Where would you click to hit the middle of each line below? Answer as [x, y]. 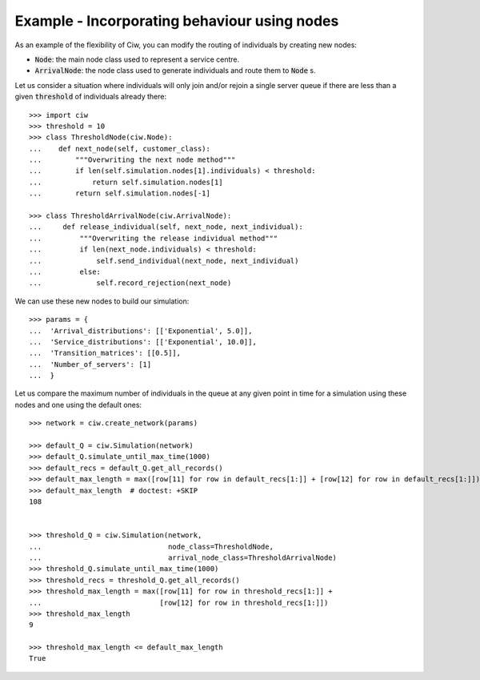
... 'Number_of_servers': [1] [90, 364]
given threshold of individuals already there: [91, 97]
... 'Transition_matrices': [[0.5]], [105, 353]
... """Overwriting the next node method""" [132, 160]
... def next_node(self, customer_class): [120, 149]
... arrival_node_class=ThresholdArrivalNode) [183, 557]
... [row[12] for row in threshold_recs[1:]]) [179, 602]
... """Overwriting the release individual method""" [154, 238]
